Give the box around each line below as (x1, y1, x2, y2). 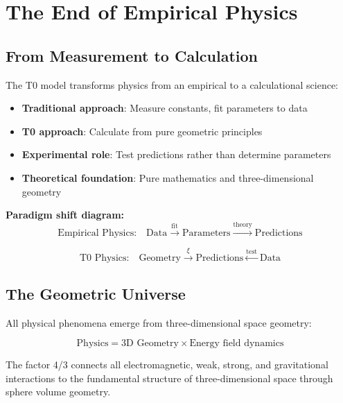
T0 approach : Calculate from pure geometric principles (21, 123, 263, 138)
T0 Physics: (79, 253, 130, 264)
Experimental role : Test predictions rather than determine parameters (21, 147, 331, 162)
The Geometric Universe (6, 282, 186, 304)
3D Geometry (121, 338, 179, 349)
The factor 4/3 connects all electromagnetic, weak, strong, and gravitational (6, 357, 328, 372)
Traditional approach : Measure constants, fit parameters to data (21, 101, 308, 115)
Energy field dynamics (189, 338, 284, 349)
